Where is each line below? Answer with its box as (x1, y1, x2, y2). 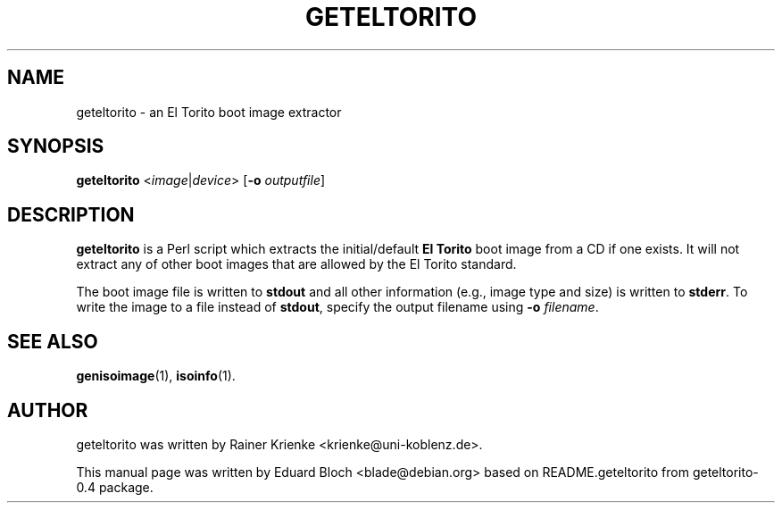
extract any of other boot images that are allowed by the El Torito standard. (76, 256, 517, 272)
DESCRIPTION (7, 203, 135, 226)
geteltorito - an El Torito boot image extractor (76, 104, 342, 120)
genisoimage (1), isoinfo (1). (76, 368, 236, 384)
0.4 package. (76, 479, 154, 495)
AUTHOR (7, 398, 88, 422)
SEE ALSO (7, 330, 98, 353)
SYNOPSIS (7, 135, 104, 158)
